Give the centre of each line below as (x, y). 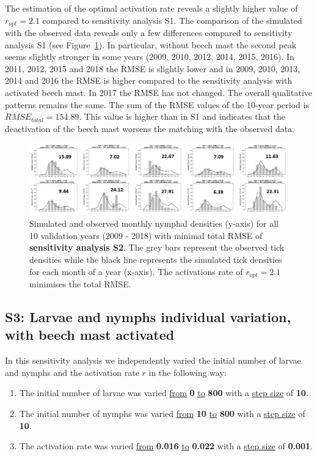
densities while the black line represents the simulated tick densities (156, 259)
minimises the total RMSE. (80, 283)
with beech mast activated (90, 335)
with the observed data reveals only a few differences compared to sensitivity (149, 33)
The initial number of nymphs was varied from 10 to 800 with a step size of (162, 413)
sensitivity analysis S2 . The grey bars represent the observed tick (157, 247)
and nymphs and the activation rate (72, 372)
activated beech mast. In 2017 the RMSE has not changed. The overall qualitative (159, 93)
